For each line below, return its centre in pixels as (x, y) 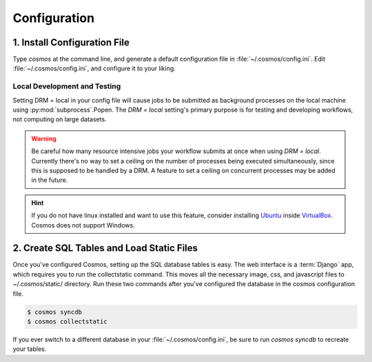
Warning (44, 139)
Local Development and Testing (67, 86)
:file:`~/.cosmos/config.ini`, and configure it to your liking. (94, 68)
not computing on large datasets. (60, 119)
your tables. (30, 349)
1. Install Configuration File (71, 42)
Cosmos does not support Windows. (83, 225)
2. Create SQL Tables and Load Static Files (105, 248)
